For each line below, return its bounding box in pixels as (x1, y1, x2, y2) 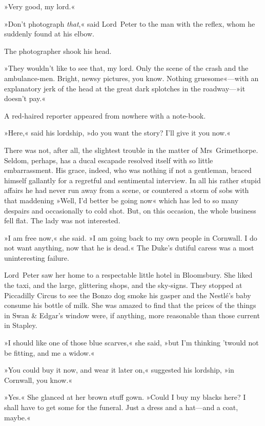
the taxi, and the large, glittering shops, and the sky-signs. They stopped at (4, 280, 242, 291)
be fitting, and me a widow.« (4, 347, 95, 358)
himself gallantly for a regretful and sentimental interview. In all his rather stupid (4, 175, 261, 185)
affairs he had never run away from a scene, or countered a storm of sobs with (4, 185, 249, 196)
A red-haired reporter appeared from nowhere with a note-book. (4, 110, 206, 121)
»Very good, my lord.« (4, 1, 75, 11)
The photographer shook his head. (4, 45, 112, 56)
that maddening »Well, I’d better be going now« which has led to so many (4, 195, 239, 205)
